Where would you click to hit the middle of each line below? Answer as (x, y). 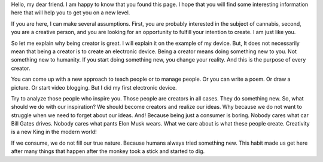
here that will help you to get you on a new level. (71, 13)
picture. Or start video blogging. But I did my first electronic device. (94, 87)
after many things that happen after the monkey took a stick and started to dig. (108, 151)
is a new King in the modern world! (54, 132)
